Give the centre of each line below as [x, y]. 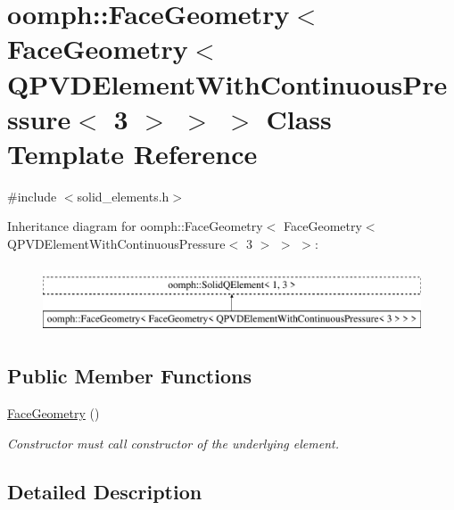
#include [32, 196]
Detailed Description [105, 491]
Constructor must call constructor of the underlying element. [173, 443]
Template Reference [132, 153]
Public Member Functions [129, 376]
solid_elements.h [123, 196]
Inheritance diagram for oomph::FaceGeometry [135, 226]
